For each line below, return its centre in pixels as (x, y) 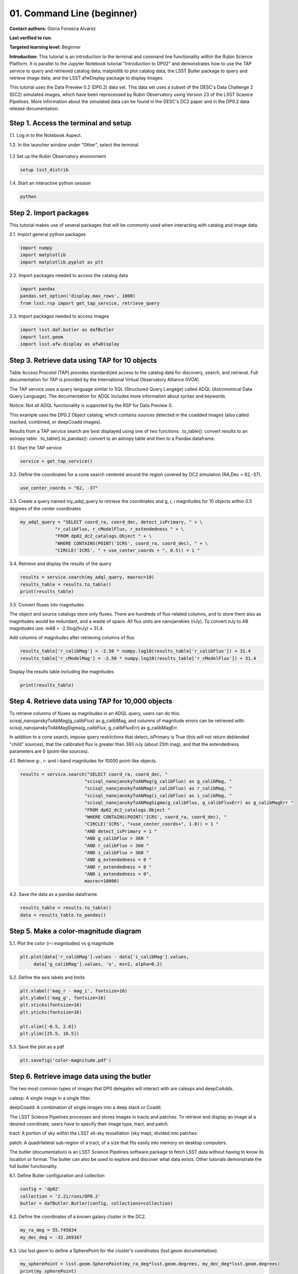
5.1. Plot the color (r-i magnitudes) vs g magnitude (62, 943)
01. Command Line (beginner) (73, 13)
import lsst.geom (42, 337)
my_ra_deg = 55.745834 (48, 1230)
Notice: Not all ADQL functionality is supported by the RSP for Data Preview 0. (91, 406)
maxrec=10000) (102, 881)
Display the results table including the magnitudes (62, 671)
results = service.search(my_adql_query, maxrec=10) (87, 577)
